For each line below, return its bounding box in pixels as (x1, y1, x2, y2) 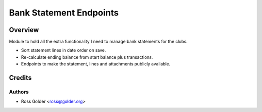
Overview (9, 26, 39, 34)
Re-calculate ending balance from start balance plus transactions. (21, 54, 153, 60)
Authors (9, 89, 29, 96)
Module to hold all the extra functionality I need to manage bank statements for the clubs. (9, 39, 188, 45)
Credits (9, 74, 32, 82)
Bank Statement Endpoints (9, 7, 119, 18)
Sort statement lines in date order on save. (21, 48, 106, 53)
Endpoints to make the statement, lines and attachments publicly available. (21, 61, 171, 67)
